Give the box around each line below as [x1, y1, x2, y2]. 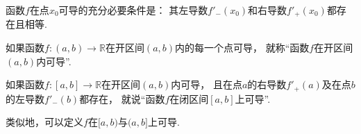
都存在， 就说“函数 [79, 91, 165, 106]
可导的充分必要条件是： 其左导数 [58, 3, 208, 17]
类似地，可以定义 [6, 115, 83, 129]
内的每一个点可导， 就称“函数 [175, 40, 310, 55]
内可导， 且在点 [171, 77, 242, 92]
